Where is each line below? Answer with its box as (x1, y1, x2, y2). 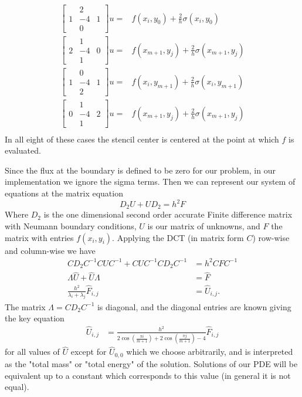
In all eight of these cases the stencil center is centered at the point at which (5, 133, 279, 145)
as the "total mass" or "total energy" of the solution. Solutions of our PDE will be (5, 357, 298, 369)
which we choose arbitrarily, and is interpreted (126, 345, 293, 358)
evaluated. (5, 144, 41, 157)
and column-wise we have (5, 244, 96, 256)
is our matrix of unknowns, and (147, 220, 260, 232)
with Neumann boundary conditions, (5, 220, 137, 232)
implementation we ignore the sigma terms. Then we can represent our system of (5, 175, 296, 188)
